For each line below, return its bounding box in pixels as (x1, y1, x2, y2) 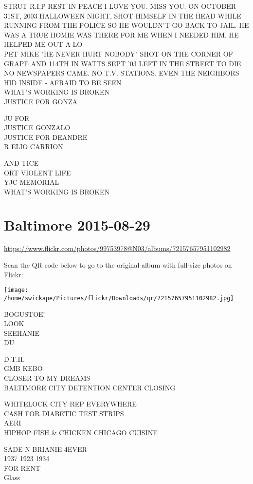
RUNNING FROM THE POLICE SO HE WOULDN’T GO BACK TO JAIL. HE (4, 20, 249, 30)
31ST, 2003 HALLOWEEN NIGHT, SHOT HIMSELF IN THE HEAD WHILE (4, 10, 241, 20)
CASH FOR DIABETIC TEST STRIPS (4, 408, 124, 418)
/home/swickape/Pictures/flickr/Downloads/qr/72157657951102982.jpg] (4, 294, 234, 302)
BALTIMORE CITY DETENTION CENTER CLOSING (4, 382, 176, 392)
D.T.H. (4, 353, 25, 364)
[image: (4, 287, 29, 294)
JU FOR (4, 113, 30, 123)
